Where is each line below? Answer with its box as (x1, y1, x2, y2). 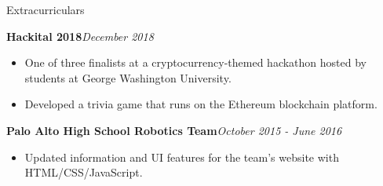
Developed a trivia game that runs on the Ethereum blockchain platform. (24, 96, 378, 112)
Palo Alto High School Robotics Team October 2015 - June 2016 (6, 122, 342, 138)
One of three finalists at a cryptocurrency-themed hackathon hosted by (24, 54, 367, 71)
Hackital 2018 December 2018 (6, 27, 154, 44)
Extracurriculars (6, 2, 85, 17)
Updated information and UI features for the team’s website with (24, 148, 339, 165)
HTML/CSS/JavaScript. (24, 164, 143, 181)
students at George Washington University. (24, 69, 232, 86)
